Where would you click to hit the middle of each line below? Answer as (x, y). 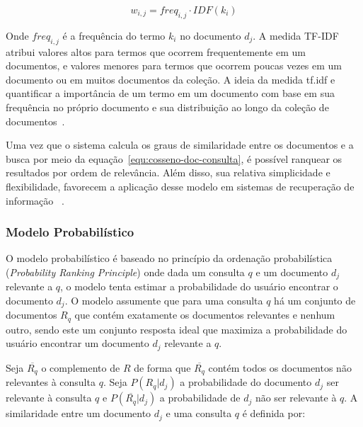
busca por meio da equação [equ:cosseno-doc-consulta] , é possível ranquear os (174, 158)
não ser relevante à (296, 398)
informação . (35, 200)
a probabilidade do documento (246, 382)
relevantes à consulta (51, 382)
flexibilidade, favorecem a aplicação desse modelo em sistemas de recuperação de (180, 186)
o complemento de (81, 367)
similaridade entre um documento (79, 413)
